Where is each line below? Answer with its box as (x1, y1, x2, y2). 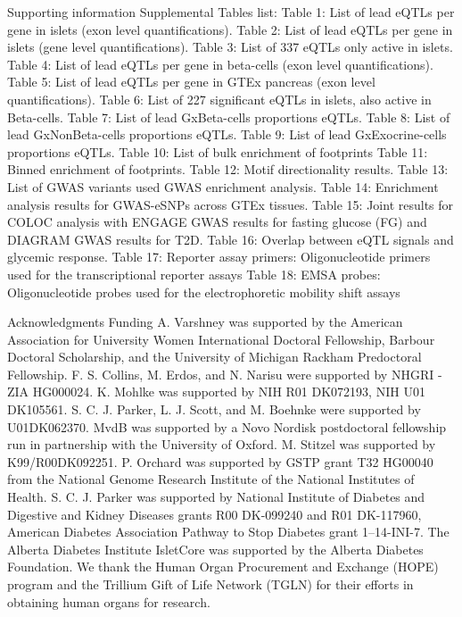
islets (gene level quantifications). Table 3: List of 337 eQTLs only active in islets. (7, 38, 453, 56)
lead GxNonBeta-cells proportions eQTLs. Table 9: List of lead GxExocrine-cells (7, 125, 447, 144)
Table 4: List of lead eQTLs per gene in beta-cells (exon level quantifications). (7, 54, 433, 73)
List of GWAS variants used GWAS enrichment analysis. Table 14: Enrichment (7, 177, 439, 196)
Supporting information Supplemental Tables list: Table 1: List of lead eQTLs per (7, 3, 455, 21)
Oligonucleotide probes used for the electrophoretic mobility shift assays (7, 282, 400, 301)
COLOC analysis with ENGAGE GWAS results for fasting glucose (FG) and (7, 213, 427, 231)
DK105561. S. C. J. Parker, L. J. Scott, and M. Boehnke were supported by (7, 400, 421, 419)
